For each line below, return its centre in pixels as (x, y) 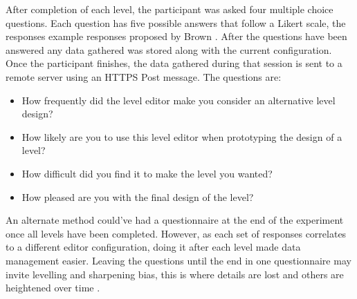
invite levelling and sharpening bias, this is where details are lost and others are (175, 274)
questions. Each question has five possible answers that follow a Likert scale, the (176, 22)
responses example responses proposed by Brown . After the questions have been (176, 36)
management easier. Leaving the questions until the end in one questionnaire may (178, 260)
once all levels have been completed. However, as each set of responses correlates (176, 233)
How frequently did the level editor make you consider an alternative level (178, 100)
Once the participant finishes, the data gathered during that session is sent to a (174, 63)
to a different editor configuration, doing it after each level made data (153, 247)
